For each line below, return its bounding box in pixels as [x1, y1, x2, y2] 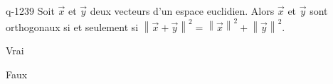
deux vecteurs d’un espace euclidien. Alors [90, 4, 275, 18]
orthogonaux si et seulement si [6, 19, 139, 34]
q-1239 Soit [6, 4, 55, 18]
